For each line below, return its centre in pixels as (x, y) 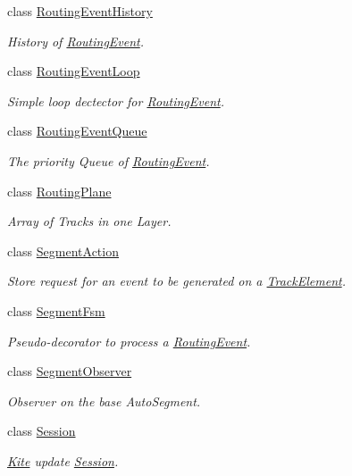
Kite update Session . (63, 460)
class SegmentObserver (70, 371)
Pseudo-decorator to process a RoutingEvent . (129, 341)
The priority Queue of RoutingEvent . (109, 160)
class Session (42, 431)
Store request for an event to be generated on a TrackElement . (176, 281)
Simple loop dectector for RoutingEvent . (116, 100)
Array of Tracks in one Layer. (89, 221)
